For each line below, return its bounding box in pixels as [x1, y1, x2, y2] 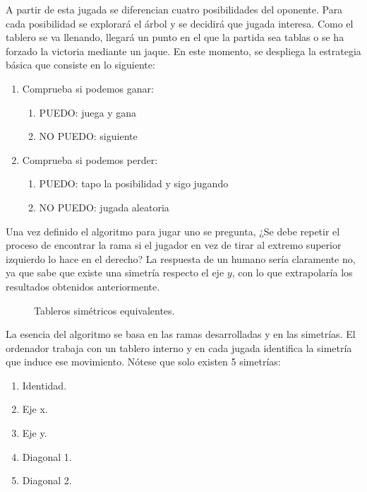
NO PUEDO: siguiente [39, 129, 138, 143]
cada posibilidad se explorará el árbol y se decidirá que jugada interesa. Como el [6, 16, 354, 30]
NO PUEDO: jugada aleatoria [39, 199, 169, 214]
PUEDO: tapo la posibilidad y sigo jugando [39, 176, 229, 191]
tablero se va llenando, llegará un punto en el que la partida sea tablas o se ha [6, 30, 344, 45]
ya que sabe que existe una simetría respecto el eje [6, 265, 224, 280]
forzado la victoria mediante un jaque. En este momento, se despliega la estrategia [6, 43, 361, 58]
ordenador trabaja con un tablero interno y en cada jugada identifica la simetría [6, 340, 352, 355]
